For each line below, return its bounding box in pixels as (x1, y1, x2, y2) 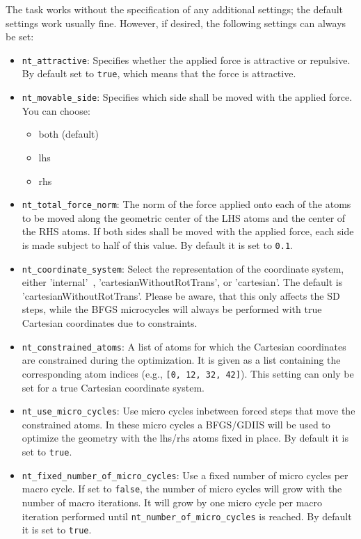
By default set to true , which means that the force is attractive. (22, 66, 296, 81)
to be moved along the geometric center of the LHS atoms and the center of (22, 210, 346, 225)
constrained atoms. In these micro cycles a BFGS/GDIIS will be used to (22, 417, 330, 431)
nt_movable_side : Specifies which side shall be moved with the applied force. (22, 90, 353, 104)
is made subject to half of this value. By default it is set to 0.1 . (22, 237, 293, 252)
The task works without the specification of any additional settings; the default (6, 2, 344, 16)
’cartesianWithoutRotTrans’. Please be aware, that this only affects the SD (22, 288, 340, 303)
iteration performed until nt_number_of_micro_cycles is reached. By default (22, 508, 352, 523)
